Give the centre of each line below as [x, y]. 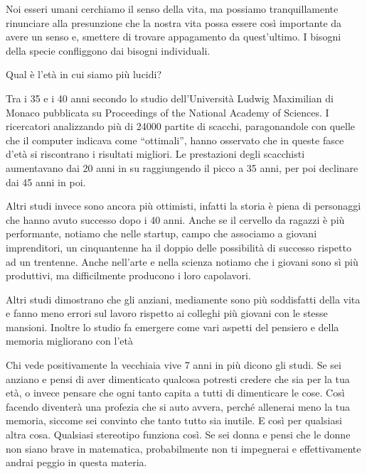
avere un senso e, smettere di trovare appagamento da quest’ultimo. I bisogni [174, 37]
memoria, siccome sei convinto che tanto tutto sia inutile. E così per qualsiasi [174, 420]
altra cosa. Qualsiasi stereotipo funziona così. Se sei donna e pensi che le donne [178, 435]
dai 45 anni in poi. [46, 182]
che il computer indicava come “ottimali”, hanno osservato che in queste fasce [175, 140]
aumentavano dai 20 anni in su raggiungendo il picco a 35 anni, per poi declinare [182, 167]
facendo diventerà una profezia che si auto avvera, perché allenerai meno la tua [178, 406]
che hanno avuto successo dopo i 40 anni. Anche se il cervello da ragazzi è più [175, 219]
